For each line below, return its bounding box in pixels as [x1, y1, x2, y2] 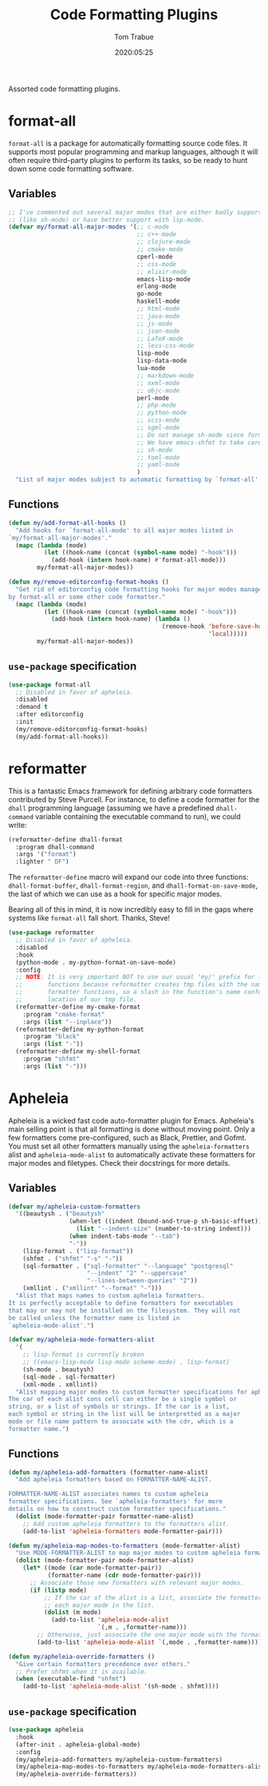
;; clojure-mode [136, 238, 191, 246]
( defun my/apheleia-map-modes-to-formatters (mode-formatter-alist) [8, 1541, 241, 1549]
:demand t [15, 703, 48, 711]
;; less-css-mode [136, 342, 195, 350]
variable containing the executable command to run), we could [35, 811, 241, 821]
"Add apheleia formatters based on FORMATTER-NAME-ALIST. [15, 1476, 213, 1484]
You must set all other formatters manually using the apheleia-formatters [8, 1141, 250, 1151]
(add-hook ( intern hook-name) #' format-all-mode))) [50, 556, 227, 564]
